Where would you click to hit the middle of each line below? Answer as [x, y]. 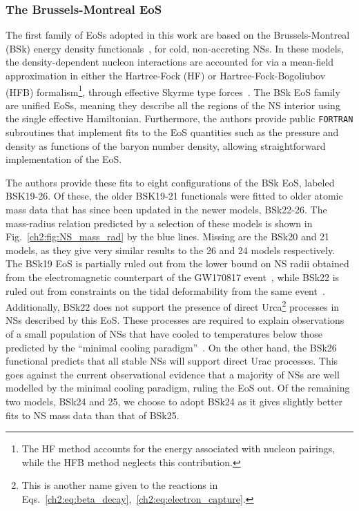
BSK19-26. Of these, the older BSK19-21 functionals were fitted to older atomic [174, 196]
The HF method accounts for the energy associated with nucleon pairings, [178, 449]
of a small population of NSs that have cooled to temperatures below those [164, 334]
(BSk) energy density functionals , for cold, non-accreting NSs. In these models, [175, 48]
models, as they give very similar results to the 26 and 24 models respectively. [171, 250]
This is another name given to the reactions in [120, 485]
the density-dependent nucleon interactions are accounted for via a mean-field [170, 62]
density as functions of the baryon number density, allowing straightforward [166, 145]
